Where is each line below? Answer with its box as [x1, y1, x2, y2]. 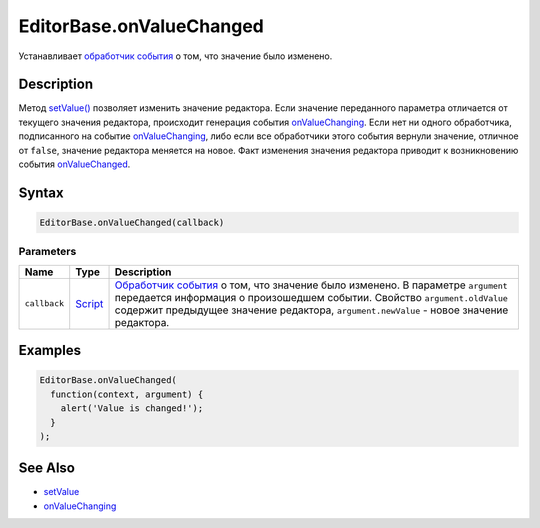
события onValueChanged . [18, 158, 131, 170]
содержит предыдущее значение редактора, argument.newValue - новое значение [114, 303, 509, 317]
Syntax [18, 184, 64, 201]
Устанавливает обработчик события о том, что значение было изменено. [18, 50, 333, 62]
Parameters [18, 245, 77, 259]
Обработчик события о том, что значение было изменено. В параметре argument [114, 278, 509, 292]
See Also [18, 460, 75, 477]
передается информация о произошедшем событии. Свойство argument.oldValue [114, 290, 509, 304]
